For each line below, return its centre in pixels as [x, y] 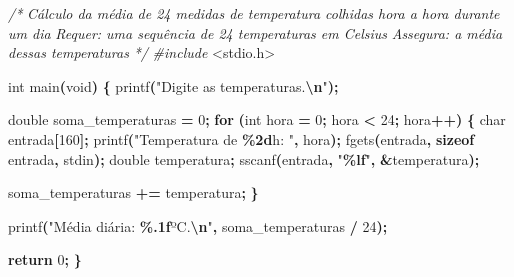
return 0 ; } [45, 259]
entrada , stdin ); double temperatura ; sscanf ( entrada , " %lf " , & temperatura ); [244, 158]
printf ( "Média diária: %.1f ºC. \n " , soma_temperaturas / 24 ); [198, 225]
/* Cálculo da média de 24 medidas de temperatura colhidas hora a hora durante [254, 13]
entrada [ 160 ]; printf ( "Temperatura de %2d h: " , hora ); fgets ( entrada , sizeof [241, 138]
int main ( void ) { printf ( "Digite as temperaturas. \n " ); [173, 85]
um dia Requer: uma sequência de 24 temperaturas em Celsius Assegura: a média [255, 32]
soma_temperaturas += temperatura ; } [133, 192]
